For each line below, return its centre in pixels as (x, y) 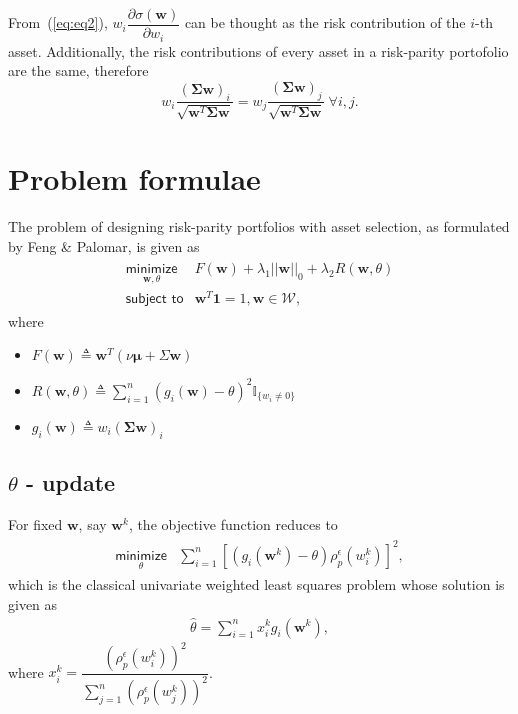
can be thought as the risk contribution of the (325, 22)
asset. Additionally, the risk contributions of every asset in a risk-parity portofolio (258, 50)
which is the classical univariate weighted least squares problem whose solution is (256, 584)
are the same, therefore (78, 70)
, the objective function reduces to (233, 523)
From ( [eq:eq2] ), (58, 22)
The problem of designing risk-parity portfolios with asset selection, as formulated (259, 226)
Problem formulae (134, 178)
